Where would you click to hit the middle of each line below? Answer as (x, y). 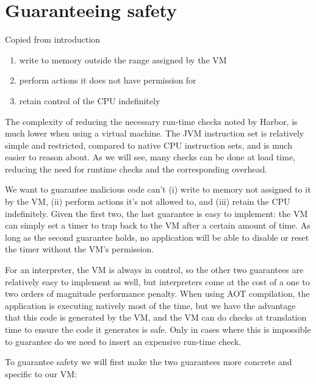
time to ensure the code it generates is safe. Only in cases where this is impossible (158, 329)
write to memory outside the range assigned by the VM (123, 59)
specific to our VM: (41, 373)
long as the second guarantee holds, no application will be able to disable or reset (157, 237)
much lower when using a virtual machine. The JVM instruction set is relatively (155, 133)
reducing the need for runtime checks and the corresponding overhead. (136, 169)
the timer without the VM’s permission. (80, 249)
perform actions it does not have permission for (108, 80)
